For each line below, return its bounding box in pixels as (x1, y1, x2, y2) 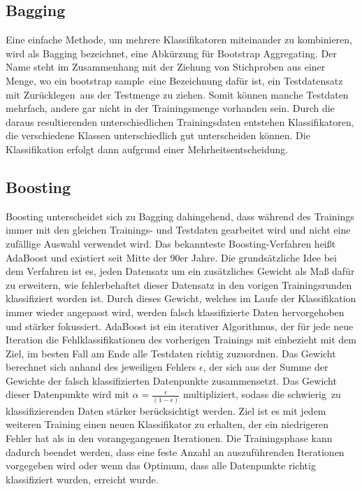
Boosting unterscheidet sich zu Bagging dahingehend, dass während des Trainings (6, 208, 354, 223)
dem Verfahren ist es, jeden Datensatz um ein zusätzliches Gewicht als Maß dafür (6, 264, 355, 278)
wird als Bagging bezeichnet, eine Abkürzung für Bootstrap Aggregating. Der (6, 45, 337, 60)
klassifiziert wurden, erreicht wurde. (6, 471, 159, 486)
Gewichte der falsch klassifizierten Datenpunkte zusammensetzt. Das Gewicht (6, 373, 337, 387)
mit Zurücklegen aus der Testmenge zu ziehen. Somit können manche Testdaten (6, 87, 349, 101)
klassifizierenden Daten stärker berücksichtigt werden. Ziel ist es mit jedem (6, 403, 326, 418)
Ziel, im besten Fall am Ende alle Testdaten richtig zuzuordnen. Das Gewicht (6, 346, 336, 360)
